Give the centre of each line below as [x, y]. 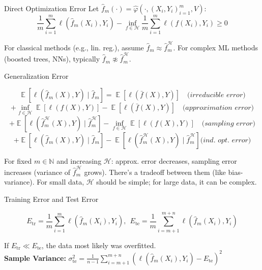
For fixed [18, 160]
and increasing [79, 160]
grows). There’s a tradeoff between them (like [155, 172]
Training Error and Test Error [51, 199]
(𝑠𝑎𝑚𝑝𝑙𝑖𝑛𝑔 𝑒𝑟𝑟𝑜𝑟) [228, 123]
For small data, [61, 182]
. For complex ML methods [215, 47]
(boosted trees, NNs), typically [52, 59]
